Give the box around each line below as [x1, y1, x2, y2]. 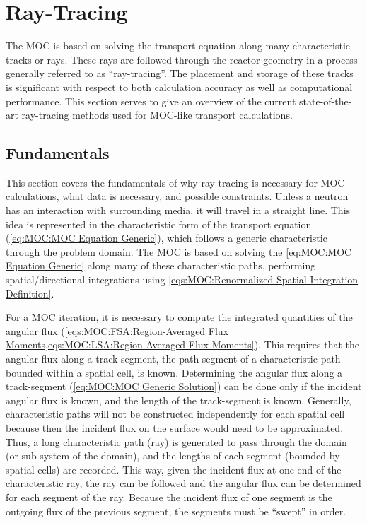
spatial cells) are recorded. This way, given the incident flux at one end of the [6, 462, 342, 476]
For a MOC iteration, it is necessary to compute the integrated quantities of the [6, 310, 353, 324]
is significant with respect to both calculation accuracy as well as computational [6, 79, 353, 94]
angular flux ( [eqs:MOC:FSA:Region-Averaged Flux [6, 323, 229, 338]
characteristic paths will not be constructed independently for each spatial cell [6, 406, 345, 421]
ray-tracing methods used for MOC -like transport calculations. [21, 107, 293, 122]
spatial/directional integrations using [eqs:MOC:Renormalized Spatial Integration [6, 272, 359, 287]
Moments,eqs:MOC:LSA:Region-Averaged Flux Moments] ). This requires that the [6, 337, 360, 352]
